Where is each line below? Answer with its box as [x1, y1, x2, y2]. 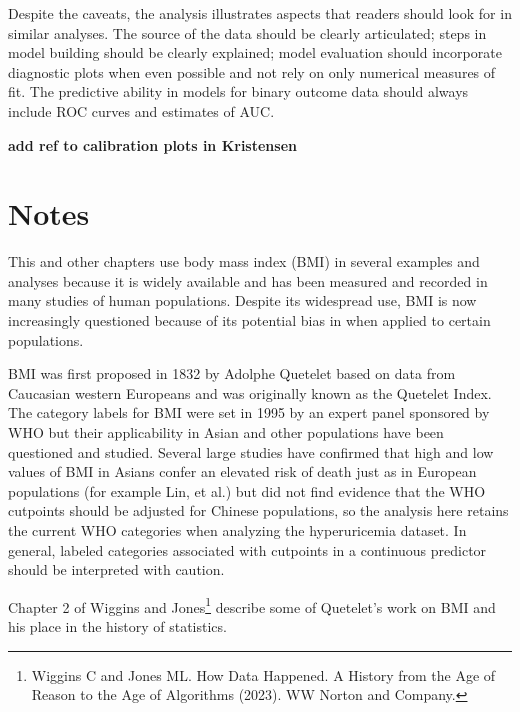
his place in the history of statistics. [8, 616, 227, 637]
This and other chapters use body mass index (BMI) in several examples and [8, 251, 480, 272]
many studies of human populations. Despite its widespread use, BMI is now [8, 290, 477, 311]
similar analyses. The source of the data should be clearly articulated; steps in [8, 22, 487, 43]
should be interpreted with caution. [8, 559, 225, 580]
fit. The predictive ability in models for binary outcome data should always [8, 81, 469, 102]
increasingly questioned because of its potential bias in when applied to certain [8, 310, 491, 331]
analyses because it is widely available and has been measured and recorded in [8, 270, 488, 291]
